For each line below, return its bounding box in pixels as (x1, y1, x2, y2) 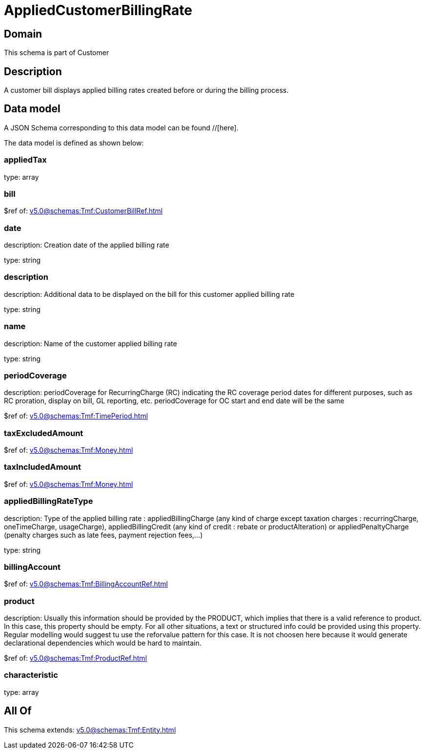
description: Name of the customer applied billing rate (4, 339, 177, 348)
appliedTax (4, 155, 47, 165)
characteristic (4, 670, 58, 680)
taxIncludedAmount (4, 462, 81, 472)
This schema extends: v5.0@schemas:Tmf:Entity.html (4, 725, 176, 734)
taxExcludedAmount (4, 428, 83, 438)
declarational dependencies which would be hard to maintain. (4, 639, 202, 648)
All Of (4, 705, 32, 717)
